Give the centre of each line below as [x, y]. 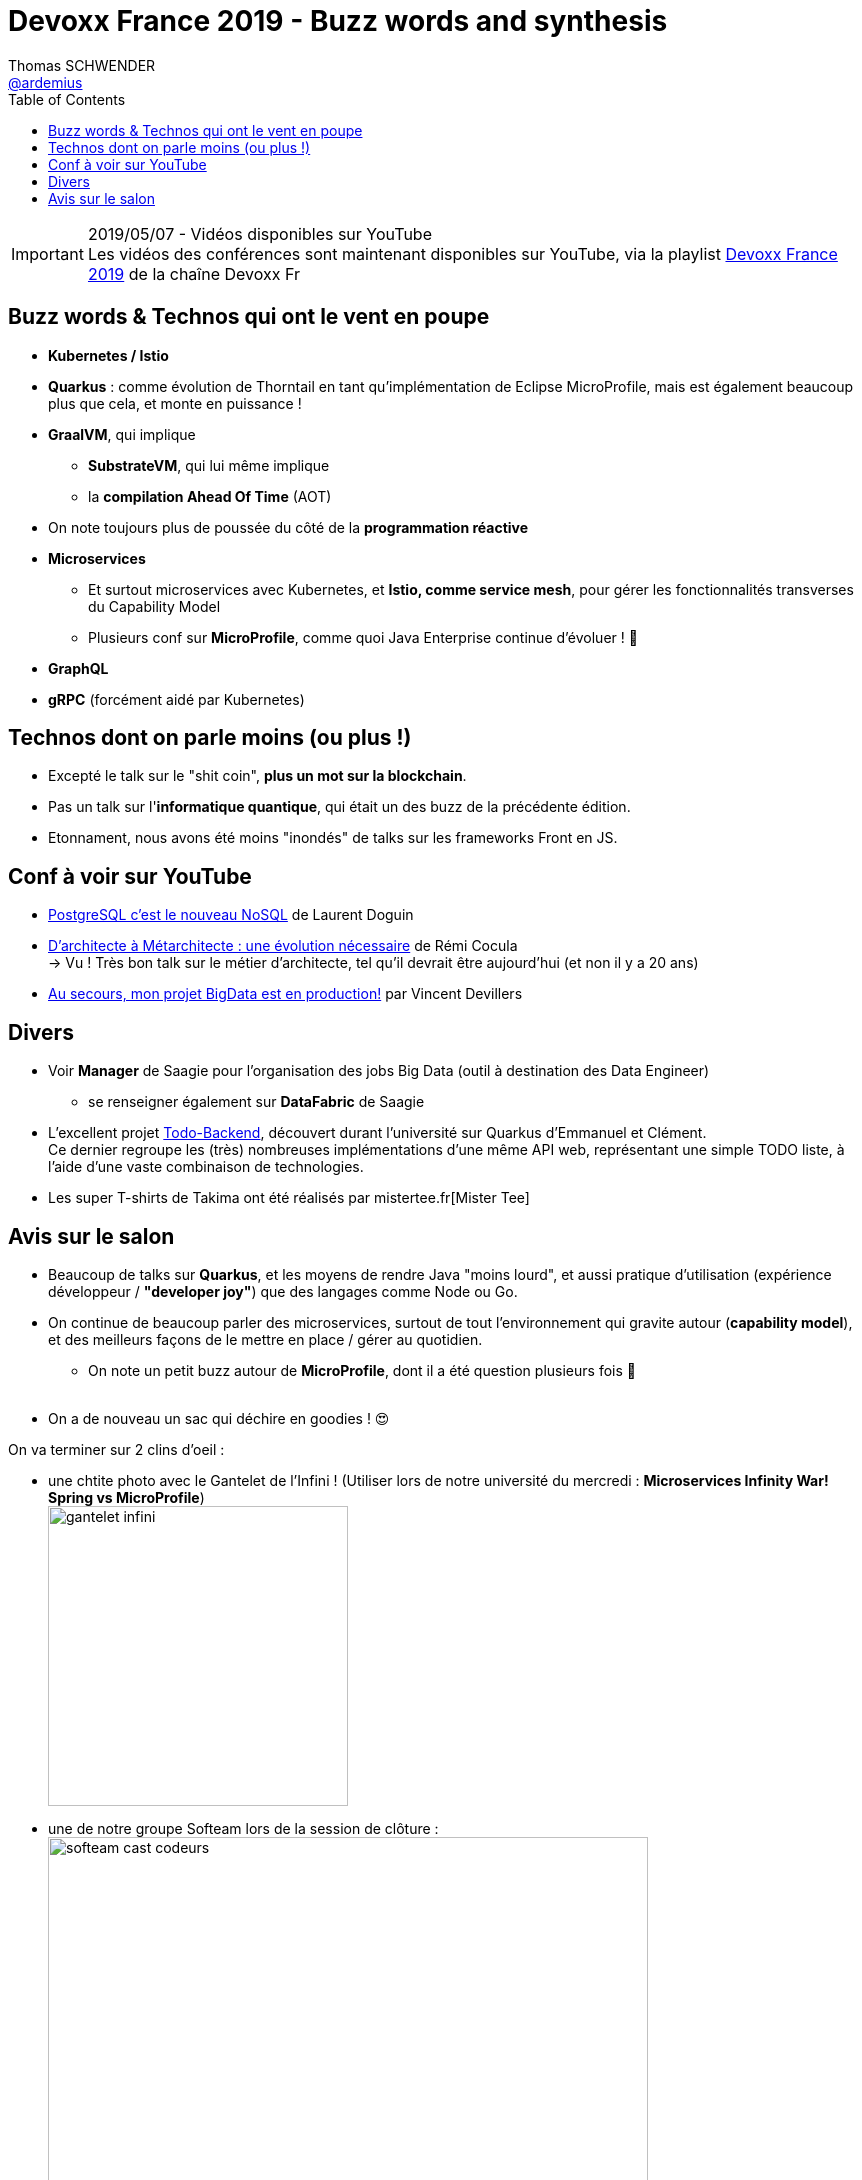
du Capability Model [154, 606]
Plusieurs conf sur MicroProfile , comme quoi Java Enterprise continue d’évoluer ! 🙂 [363, 637]
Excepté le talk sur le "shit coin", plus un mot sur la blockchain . [257, 776]
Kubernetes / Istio [108, 355]
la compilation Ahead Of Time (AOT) [210, 496]
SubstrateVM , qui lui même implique [209, 465]
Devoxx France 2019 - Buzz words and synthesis [338, 21]
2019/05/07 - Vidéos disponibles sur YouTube [259, 233]
